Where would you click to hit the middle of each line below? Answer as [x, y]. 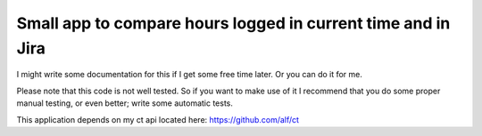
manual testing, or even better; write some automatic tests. [125, 103]
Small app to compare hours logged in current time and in [233, 23]
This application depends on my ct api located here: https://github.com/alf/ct [158, 119]
